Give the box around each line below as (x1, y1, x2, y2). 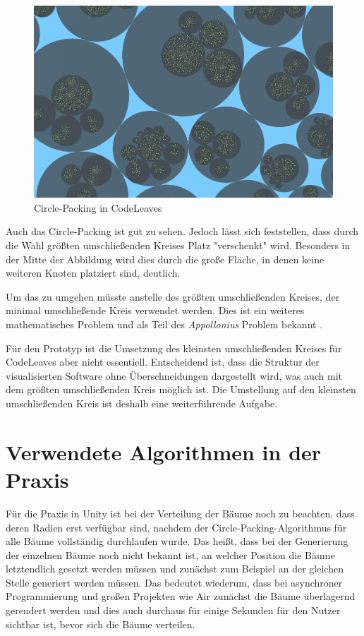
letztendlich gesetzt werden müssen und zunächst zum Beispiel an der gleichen (6, 561, 344, 576)
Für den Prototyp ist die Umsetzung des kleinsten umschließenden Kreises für (6, 340, 342, 355)
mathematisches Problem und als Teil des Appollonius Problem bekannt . (6, 317, 323, 332)
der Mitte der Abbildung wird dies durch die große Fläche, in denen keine (6, 251, 324, 266)
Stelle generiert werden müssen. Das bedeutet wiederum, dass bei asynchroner (6, 575, 343, 589)
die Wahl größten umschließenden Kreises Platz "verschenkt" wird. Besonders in (6, 238, 351, 253)
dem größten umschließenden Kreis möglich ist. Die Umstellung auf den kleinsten (6, 382, 356, 397)
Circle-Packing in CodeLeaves (34, 200, 162, 215)
